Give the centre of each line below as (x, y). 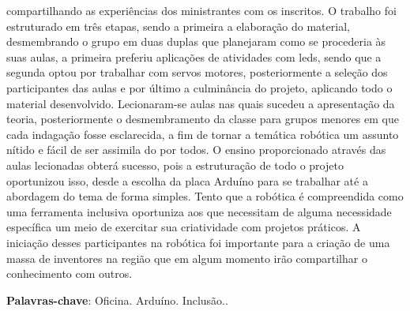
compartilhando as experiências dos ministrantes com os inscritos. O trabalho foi (201, 10)
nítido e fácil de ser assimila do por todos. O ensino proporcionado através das (196, 150)
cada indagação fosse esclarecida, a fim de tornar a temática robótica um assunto (203, 134)
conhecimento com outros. (70, 274)
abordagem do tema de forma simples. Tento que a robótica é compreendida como (205, 196)
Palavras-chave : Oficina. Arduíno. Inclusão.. (117, 300)
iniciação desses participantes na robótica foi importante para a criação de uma (198, 242)
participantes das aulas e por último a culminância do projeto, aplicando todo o (199, 87)
